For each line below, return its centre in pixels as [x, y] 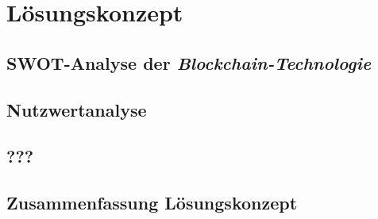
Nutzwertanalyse [77, 109]
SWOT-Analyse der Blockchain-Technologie [189, 62]
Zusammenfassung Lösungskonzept [152, 203]
